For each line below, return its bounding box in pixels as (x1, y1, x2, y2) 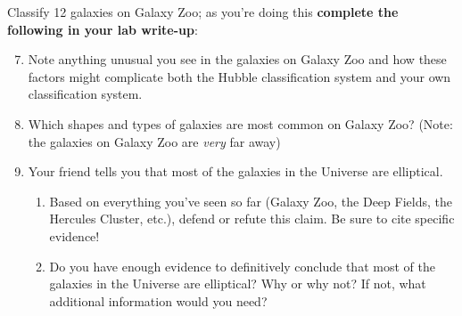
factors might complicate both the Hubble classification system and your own (28, 67, 451, 85)
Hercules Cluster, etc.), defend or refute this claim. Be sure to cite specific (49, 209, 455, 228)
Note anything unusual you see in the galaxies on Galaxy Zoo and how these (28, 50, 447, 69)
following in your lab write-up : (7, 20, 198, 38)
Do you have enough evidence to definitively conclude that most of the (49, 256, 435, 275)
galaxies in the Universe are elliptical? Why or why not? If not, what (49, 274, 426, 293)
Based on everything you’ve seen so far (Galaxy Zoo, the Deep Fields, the (49, 191, 452, 210)
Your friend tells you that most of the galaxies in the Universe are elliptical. (28, 162, 443, 181)
